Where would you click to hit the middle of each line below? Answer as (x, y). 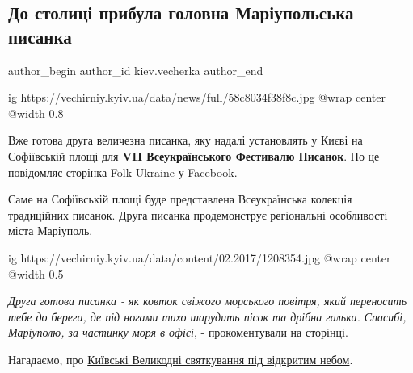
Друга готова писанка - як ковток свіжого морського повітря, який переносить (208, 301)
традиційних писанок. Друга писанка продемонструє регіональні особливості (198, 214)
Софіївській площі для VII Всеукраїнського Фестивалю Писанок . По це (194, 155)
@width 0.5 (36, 273)
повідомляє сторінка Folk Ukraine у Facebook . (123, 172)
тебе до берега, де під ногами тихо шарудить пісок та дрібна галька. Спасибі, (207, 316)
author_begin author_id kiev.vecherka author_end (136, 70)
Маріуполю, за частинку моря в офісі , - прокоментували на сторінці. (178, 332)
